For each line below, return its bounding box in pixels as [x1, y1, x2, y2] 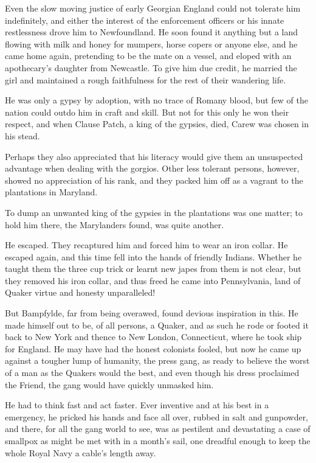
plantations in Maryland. [5, 186, 98, 198]
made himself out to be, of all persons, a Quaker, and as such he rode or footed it [5, 318, 309, 331]
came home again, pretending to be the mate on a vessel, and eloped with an [5, 49, 292, 62]
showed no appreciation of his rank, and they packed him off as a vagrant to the [5, 173, 303, 186]
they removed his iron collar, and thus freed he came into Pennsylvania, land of [5, 274, 301, 287]
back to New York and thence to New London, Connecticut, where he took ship [5, 330, 302, 343]
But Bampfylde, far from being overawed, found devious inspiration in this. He [5, 307, 298, 319]
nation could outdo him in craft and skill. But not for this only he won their [5, 105, 289, 118]
